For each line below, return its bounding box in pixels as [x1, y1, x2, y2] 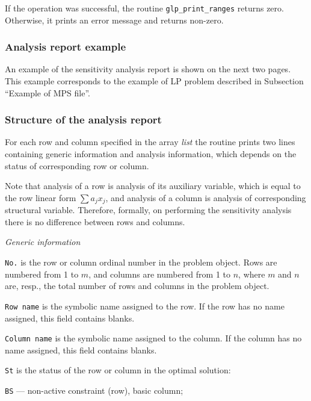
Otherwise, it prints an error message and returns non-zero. [5, 13, 224, 26]
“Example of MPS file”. [5, 86, 90, 99]
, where [238, 267, 265, 280]
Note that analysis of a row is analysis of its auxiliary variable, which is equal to [5, 179, 301, 192]
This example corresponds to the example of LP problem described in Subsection [5, 75, 304, 87]
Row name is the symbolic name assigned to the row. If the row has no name [5, 299, 285, 312]
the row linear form [5, 191, 76, 204]
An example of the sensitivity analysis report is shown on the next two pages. [5, 63, 291, 75]
